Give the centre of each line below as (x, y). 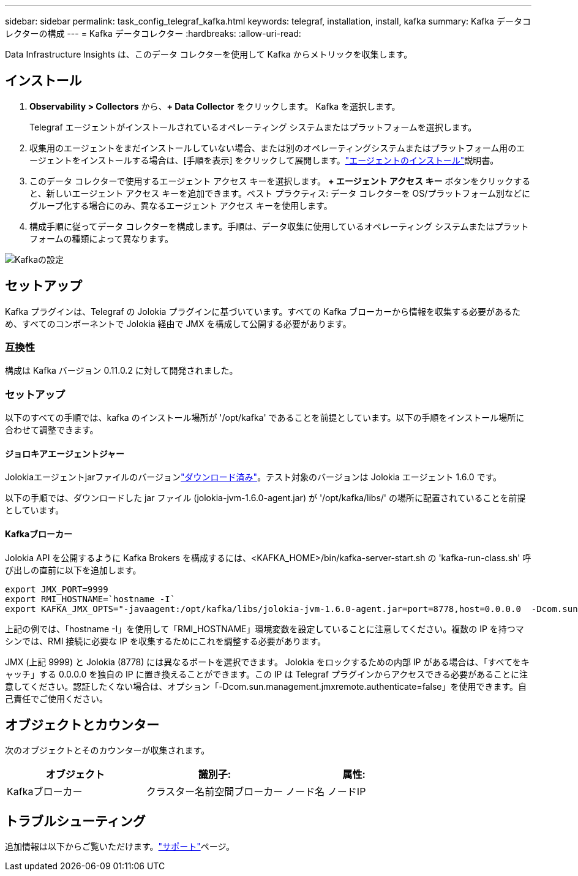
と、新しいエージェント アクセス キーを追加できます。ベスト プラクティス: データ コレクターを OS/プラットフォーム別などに (280, 193)
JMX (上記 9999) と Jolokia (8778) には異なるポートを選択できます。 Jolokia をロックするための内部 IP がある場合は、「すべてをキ (267, 662)
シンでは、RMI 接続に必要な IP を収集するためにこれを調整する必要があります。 (166, 641)
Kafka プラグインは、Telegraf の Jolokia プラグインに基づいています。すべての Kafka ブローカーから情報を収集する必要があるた (263, 311)
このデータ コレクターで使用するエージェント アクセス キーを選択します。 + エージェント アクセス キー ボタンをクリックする (280, 181)
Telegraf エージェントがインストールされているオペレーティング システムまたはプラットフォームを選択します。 (253, 127)
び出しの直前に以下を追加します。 (73, 570)
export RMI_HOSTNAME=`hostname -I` (90, 599)
